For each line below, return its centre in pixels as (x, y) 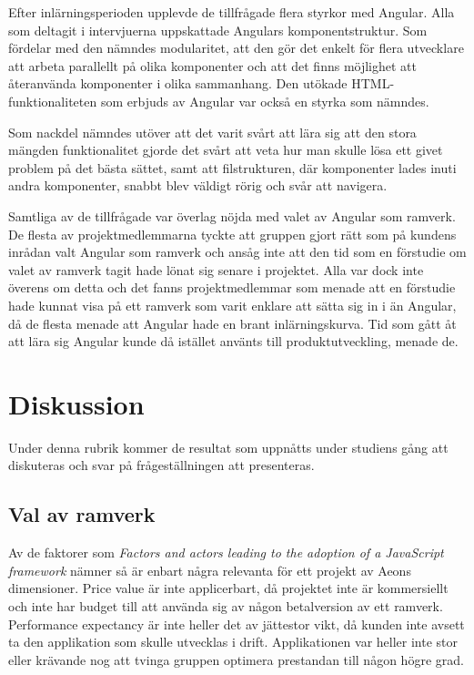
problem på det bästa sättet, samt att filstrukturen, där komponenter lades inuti (232, 167)
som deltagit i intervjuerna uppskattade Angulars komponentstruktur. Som (218, 30)
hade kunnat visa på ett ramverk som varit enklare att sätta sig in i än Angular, (232, 305)
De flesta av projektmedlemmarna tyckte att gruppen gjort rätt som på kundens (232, 234)
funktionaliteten (53, 101)
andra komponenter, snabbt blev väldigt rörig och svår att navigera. (198, 185)
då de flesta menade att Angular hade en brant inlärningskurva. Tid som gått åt (232, 323)
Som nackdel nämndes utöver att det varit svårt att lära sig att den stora (212, 132)
